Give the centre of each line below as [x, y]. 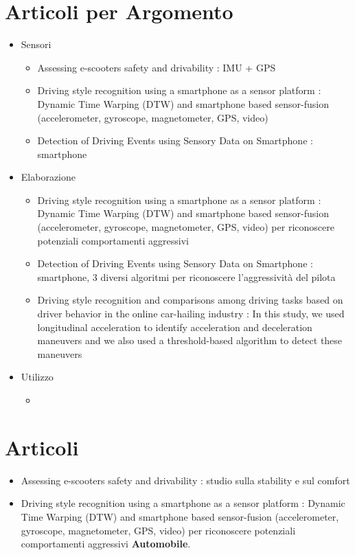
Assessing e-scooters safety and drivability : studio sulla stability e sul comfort [185, 480]
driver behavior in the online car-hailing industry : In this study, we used [191, 314]
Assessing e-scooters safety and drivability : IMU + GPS [157, 67]
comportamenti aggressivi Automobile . [106, 544]
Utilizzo [37, 377]
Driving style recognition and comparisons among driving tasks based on [190, 300]
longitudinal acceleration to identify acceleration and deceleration [175, 327]
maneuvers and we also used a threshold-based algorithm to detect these [190, 340]
